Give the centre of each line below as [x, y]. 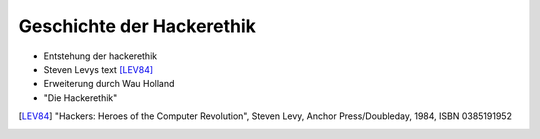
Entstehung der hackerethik [100, 56]
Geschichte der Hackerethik [137, 26]
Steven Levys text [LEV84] [98, 69]
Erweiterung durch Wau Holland [109, 84]
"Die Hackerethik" [80, 97]
